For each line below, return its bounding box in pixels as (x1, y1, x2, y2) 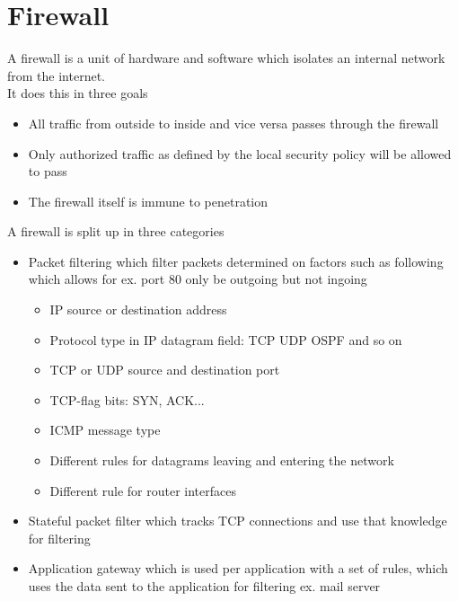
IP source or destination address (49, 300, 227, 319)
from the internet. (7, 66, 105, 84)
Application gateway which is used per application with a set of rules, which (28, 559, 448, 578)
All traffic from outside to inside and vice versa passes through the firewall (28, 113, 439, 132)
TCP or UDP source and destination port (49, 360, 280, 379)
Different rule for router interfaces (49, 481, 236, 499)
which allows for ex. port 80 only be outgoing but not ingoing (28, 270, 367, 288)
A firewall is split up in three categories (7, 222, 225, 241)
